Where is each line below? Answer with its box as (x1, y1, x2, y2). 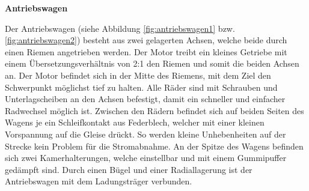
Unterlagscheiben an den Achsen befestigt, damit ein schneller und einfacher (5, 92, 286, 105)
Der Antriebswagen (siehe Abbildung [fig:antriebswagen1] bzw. (5, 22, 235, 34)
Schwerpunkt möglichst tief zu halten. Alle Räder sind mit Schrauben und (5, 80, 278, 93)
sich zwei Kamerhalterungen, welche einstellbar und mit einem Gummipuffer (5, 151, 287, 164)
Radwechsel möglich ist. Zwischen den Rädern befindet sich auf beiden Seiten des (5, 104, 304, 117)
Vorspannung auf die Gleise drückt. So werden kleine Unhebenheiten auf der (5, 127, 286, 140)
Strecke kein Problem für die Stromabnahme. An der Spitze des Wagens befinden (5, 139, 304, 152)
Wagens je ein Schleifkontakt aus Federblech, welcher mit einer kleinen (5, 116, 265, 129)
